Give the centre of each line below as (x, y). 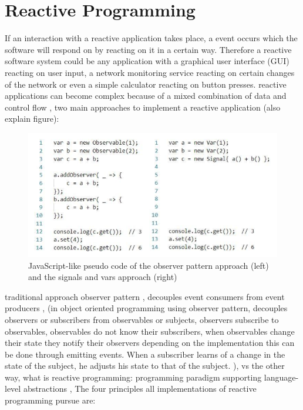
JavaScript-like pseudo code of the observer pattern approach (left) (149, 265)
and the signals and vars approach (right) (103, 277)
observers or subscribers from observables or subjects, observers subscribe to (142, 319)
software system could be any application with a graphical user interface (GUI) (147, 61)
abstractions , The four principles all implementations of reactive (140, 389)
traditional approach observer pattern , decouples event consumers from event (145, 296)
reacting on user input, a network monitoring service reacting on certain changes (150, 72)
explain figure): (32, 119)
